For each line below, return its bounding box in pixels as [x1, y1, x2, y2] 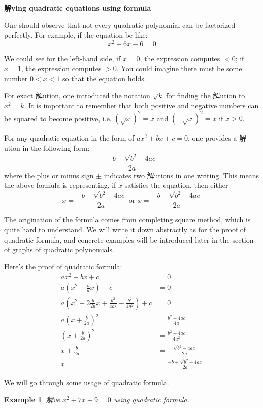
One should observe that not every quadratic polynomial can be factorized [4, 19, 236, 30]
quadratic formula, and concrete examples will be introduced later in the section [4, 234, 254, 245]
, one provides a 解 [188, 132, 247, 143]
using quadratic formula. [113, 394, 189, 404]
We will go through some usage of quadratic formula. [4, 377, 169, 387]
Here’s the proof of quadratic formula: [4, 261, 122, 271]
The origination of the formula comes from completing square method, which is [4, 214, 251, 225]
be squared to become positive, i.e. [4, 113, 112, 123]
